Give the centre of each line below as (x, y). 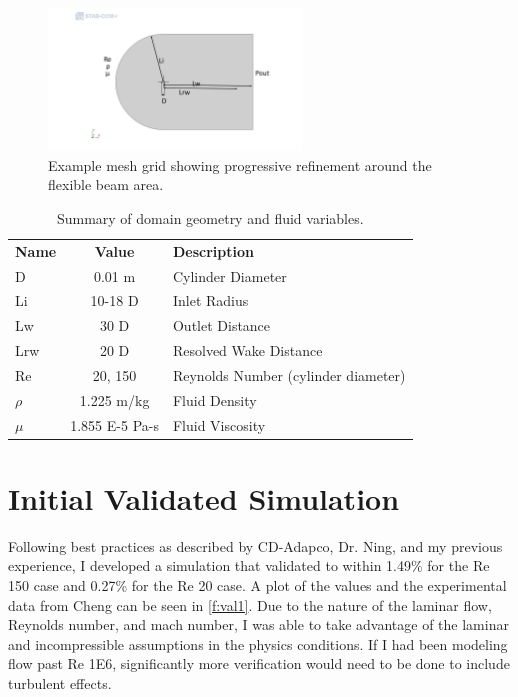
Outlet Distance (221, 325)
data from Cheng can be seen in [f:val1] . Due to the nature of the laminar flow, (250, 604)
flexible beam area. (106, 184)
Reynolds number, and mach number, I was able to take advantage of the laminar (258, 624)
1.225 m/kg (114, 399)
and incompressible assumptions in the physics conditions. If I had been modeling (258, 643)
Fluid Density (214, 399)
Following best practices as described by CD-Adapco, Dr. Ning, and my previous (255, 545)
